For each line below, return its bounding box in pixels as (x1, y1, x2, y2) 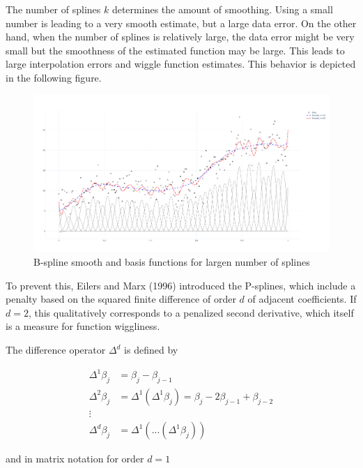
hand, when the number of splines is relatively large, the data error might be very (6, 29, 355, 44)
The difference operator (6, 342, 106, 356)
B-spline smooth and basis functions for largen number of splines (33, 255, 310, 269)
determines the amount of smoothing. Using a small (111, 2, 333, 16)
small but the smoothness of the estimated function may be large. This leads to (6, 43, 345, 57)
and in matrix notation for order (6, 451, 144, 466)
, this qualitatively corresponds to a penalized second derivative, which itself (28, 305, 354, 319)
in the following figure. (6, 70, 102, 84)
